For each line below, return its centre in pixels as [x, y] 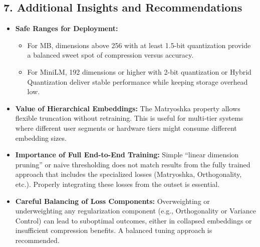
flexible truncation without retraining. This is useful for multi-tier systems [129, 118]
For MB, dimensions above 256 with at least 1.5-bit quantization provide [139, 45]
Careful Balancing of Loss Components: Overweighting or [112, 201]
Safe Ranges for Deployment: [67, 28]
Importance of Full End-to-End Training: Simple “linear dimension [127, 155]
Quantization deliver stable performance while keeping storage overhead [138, 81]
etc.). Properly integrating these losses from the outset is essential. [117, 184]
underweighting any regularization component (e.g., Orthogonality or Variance [136, 211]
